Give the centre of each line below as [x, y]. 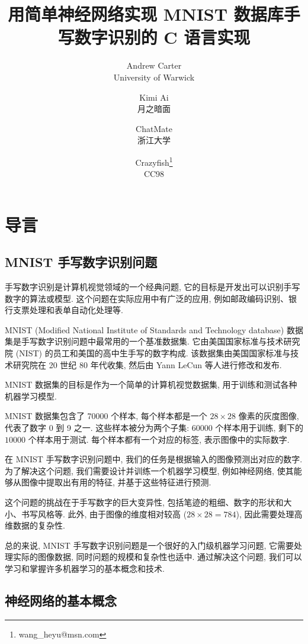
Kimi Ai [154, 97]
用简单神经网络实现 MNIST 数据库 [146, 14]
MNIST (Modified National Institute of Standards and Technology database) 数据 [154, 329]
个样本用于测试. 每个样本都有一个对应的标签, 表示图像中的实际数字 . [159, 439]
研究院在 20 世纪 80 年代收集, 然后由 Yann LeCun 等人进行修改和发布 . [147, 364]
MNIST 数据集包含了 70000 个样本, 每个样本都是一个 [106, 416]
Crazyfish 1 [154, 161]
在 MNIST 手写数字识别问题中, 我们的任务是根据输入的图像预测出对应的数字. [154, 459]
